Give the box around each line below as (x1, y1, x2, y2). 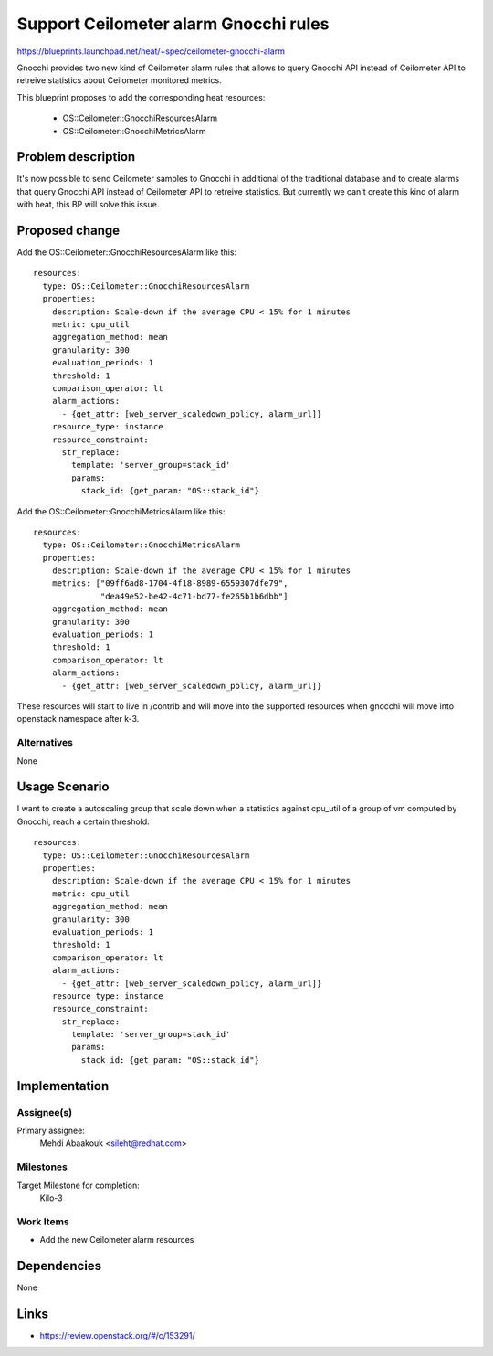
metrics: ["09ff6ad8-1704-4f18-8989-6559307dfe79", (51, 578, 288, 588)
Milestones (16, 1160, 68, 1173)
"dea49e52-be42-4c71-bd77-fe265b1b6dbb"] (100, 590, 288, 601)
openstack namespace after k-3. (16, 714, 140, 725)
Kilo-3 (39, 1192, 63, 1203)
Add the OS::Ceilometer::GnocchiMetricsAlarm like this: (16, 505, 226, 516)
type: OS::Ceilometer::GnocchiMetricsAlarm (42, 540, 241, 550)
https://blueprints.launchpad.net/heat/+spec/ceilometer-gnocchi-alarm (16, 46, 285, 57)
